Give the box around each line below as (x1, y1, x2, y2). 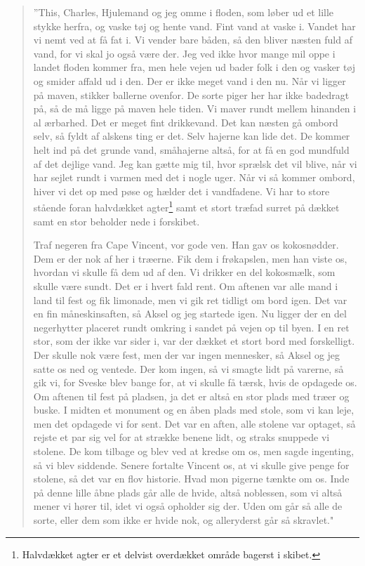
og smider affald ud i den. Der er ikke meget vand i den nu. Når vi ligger (33, 73, 346, 88)
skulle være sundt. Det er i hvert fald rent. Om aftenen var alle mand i (33, 278, 338, 293)
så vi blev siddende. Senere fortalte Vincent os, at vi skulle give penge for (33, 457, 350, 472)
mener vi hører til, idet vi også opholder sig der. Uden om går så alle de (33, 499, 343, 513)
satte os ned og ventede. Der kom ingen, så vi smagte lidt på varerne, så (33, 361, 344, 376)
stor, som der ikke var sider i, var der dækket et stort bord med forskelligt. (33, 334, 355, 348)
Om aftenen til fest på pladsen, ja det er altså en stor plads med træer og (33, 388, 350, 403)
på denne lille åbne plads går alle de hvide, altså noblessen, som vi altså (33, 485, 343, 499)
